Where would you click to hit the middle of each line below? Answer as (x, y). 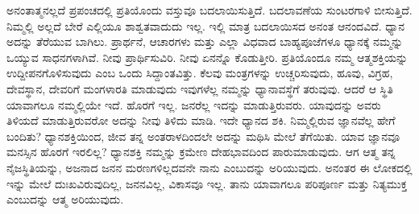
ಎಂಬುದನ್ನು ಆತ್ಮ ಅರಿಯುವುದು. (65, 199)
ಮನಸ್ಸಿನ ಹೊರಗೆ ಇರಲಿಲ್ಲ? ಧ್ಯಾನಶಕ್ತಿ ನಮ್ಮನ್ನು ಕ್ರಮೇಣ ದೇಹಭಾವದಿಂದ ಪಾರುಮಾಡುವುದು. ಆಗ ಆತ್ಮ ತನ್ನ (201, 152)
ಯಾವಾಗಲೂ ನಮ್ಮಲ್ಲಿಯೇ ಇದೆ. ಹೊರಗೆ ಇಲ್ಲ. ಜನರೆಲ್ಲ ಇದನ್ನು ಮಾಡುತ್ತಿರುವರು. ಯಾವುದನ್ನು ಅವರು (194, 104)
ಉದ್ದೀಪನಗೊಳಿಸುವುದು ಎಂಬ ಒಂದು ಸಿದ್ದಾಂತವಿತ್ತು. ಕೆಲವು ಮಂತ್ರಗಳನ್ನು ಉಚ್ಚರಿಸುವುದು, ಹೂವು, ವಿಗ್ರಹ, (200, 73)
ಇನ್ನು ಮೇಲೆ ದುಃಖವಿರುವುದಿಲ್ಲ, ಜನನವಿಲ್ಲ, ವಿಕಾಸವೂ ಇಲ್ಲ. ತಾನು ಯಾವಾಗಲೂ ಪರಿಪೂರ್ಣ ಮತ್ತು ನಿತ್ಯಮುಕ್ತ (207, 183)
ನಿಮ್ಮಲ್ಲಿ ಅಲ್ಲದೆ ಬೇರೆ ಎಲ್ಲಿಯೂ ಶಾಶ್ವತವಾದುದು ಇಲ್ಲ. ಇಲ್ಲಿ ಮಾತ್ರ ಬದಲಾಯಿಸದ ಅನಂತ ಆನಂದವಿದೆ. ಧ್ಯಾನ (206, 25)
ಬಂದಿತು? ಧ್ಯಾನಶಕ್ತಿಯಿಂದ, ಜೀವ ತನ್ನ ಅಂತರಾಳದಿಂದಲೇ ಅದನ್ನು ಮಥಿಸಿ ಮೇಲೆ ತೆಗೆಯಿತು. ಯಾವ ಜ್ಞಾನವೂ (203, 136)
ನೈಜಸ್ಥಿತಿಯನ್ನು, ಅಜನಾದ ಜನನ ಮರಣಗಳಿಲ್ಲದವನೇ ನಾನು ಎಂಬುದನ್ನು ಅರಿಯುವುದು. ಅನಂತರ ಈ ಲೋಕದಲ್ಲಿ (209, 167)
